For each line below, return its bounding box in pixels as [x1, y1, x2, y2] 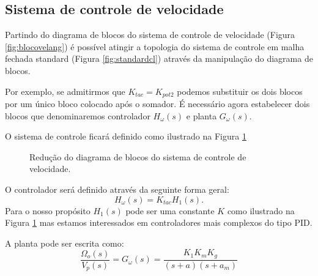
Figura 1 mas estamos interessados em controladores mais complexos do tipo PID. [5, 216, 312, 229]
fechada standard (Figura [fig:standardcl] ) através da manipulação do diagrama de [5, 52, 313, 65]
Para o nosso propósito [5, 204, 91, 217]
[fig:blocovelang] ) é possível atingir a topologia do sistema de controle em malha [5, 40, 305, 53]
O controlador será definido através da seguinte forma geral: [5, 183, 229, 195]
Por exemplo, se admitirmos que [5, 84, 125, 97]
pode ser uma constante [125, 204, 215, 217]
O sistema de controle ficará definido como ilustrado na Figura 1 [5, 130, 246, 143]
